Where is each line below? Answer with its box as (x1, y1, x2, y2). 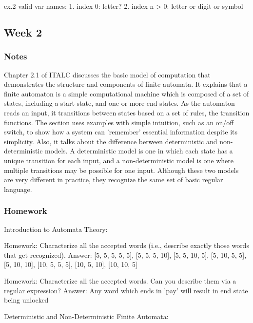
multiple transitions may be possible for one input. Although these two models (4, 165, 239, 175)
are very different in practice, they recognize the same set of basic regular (4, 174, 223, 185)
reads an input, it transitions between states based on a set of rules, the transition (4, 107, 250, 117)
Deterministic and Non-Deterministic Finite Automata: (4, 311, 169, 321)
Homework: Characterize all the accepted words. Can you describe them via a (4, 275, 236, 285)
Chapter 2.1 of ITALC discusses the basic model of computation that (4, 69, 211, 79)
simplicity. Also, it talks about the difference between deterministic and (4, 136, 217, 146)
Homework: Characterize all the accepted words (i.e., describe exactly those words (4, 240, 249, 250)
